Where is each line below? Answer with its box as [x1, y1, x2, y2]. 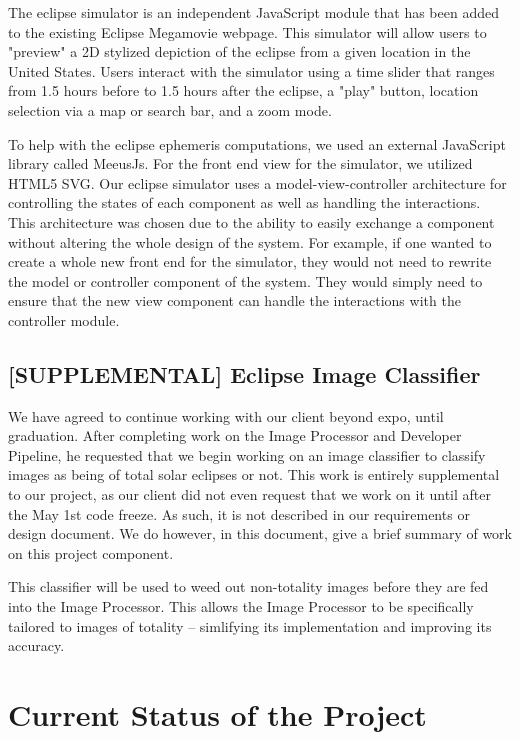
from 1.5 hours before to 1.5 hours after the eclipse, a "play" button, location [8, 80, 479, 101]
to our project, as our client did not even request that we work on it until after [8, 484, 491, 505]
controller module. [8, 309, 120, 330]
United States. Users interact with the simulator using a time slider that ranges [8, 60, 495, 81]
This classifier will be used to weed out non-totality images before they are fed [8, 576, 489, 597]
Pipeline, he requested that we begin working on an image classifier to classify [8, 444, 486, 465]
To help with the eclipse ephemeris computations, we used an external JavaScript [8, 133, 506, 154]
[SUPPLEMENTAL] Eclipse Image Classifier [8, 358, 481, 389]
